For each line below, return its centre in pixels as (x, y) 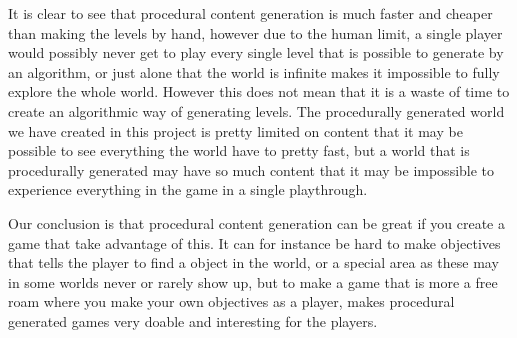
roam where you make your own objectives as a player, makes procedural (231, 301)
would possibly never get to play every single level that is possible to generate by (256, 52)
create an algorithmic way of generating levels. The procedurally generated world (256, 110)
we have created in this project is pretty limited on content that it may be (235, 130)
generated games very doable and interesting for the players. (193, 320)
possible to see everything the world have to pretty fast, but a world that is (239, 150)
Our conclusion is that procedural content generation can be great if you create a (256, 222)
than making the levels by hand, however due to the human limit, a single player (255, 32)
